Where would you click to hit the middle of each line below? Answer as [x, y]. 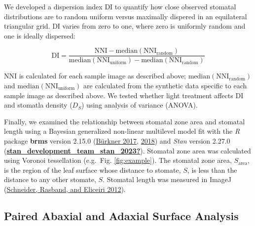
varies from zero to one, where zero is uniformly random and [154, 26]
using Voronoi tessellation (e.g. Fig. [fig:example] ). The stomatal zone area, [118, 160]
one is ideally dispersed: [40, 35]
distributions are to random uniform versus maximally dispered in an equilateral [126, 16]
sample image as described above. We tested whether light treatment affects [119, 95]
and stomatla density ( [38, 105]
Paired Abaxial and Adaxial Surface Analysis [121, 215]
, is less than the [212, 169]
